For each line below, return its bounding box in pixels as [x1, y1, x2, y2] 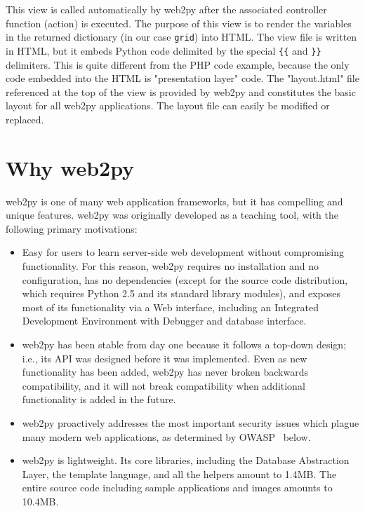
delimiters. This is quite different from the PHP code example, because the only [6, 57, 350, 71]
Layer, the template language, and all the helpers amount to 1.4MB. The [22, 466, 337, 481]
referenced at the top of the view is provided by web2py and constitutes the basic [6, 84, 356, 99]
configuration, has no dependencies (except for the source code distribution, [22, 272, 348, 287]
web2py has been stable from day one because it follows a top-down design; [22, 336, 347, 351]
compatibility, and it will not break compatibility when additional [22, 378, 305, 393]
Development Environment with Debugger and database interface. [22, 313, 307, 328]
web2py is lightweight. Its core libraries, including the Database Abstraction [22, 453, 350, 468]
